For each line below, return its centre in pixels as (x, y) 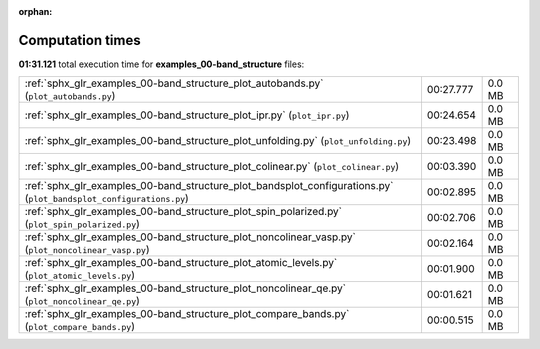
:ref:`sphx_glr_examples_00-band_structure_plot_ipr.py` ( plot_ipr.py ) (187, 115)
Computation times (79, 40)
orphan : (35, 11)
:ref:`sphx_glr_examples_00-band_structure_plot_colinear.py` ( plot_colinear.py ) (212, 167)
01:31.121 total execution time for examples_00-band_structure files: (161, 64)
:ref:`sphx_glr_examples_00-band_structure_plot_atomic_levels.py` (181, 263)
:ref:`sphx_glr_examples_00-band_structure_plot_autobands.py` (174, 83)
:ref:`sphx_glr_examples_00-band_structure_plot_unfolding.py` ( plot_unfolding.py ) (218, 141)
